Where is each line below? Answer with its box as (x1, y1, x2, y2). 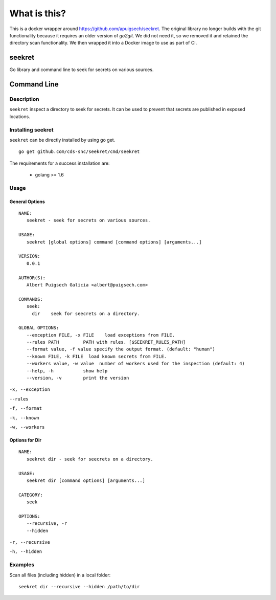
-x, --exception (9, 387, 51, 392)
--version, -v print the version (26, 375, 129, 381)
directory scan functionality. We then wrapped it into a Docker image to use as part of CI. (9, 40, 197, 46)
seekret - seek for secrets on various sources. (26, 217, 151, 224)
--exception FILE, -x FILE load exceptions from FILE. (26, 332, 175, 338)
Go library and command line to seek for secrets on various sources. (9, 66, 154, 73)
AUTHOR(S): (18, 275, 46, 281)
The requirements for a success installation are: (9, 160, 110, 166)
